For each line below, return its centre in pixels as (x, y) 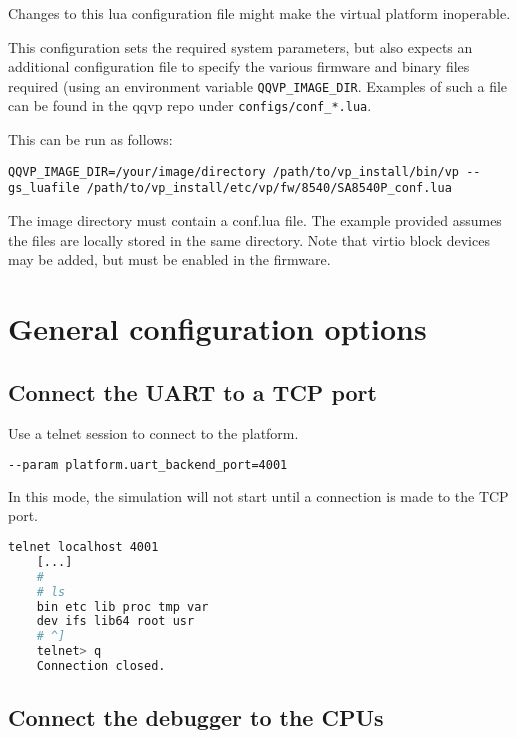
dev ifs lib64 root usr (115, 621)
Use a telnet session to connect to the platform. (153, 433)
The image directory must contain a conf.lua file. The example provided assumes (255, 220)
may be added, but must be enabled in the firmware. (169, 259)
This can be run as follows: (90, 139)
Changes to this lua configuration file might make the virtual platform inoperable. (259, 13)
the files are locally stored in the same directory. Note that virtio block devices (249, 239)
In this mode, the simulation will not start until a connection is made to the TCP (258, 495)
